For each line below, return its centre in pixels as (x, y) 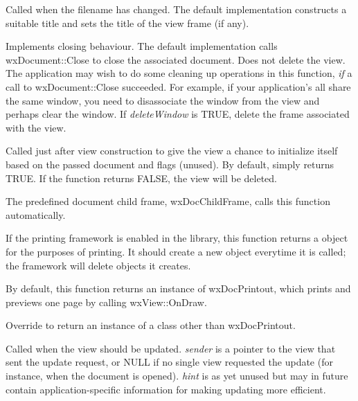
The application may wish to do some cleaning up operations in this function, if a (179, 73)
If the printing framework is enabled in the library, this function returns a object (177, 238)
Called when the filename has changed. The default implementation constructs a (176, 9)
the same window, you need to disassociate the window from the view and (163, 100)
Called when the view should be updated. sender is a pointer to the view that (171, 348)
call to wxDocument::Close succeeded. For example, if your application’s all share (178, 86)
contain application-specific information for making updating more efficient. (166, 389)
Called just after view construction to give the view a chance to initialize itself (172, 151)
